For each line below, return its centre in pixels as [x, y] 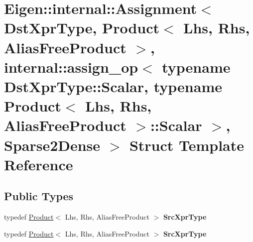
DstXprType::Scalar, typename [113, 86]
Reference [39, 164]
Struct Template [187, 145]
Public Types [39, 196]
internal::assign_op [71, 66]
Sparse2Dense [52, 145]
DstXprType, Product [82, 28]
